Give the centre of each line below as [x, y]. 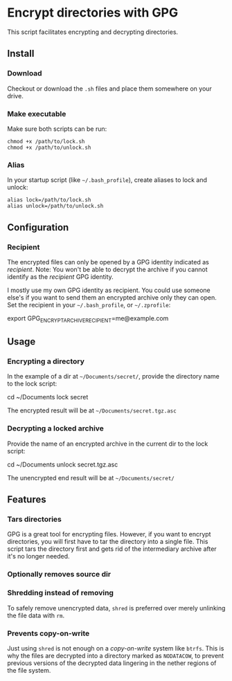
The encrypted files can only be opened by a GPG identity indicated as [108, 262]
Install [21, 54]
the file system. [29, 670]
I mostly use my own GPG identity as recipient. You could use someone [109, 290]
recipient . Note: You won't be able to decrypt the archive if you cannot [107, 269]
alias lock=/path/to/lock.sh [49, 200]
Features [27, 500]
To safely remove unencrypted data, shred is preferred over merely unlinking [116, 608]
